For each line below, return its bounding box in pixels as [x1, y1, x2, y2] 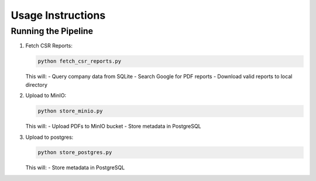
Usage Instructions [11, 9, 106, 22]
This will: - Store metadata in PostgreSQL [25, 164, 125, 171]
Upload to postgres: [25, 134, 74, 141]
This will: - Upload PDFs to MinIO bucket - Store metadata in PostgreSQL [25, 123, 201, 130]
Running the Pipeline [11, 26, 94, 36]
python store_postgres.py [37, 149, 112, 156]
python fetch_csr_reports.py [37, 58, 122, 64]
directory [25, 81, 48, 88]
